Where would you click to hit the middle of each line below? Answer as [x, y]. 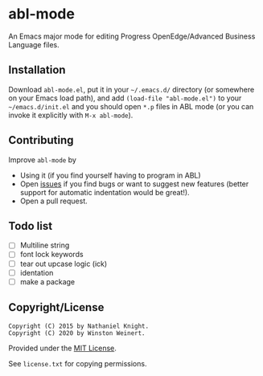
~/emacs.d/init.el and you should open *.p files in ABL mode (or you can [131, 106]
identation [37, 272]
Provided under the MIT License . [62, 348]
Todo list [31, 226]
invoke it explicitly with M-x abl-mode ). [71, 115]
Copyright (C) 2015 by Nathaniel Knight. [79, 326]
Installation [37, 70]
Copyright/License [56, 307]
